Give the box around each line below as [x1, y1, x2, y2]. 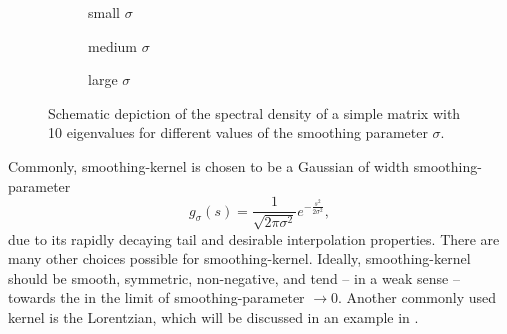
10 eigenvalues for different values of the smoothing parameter [48, 122, 428, 143]
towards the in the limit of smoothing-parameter [8, 287, 305, 308]
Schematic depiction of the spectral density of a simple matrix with [48, 102, 461, 123]
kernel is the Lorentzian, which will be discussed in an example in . [8, 306, 419, 327]
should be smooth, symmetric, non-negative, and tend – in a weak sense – [8, 267, 460, 288]
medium [88, 35, 137, 56]
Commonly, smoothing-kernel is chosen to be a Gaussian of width [8, 155, 410, 176]
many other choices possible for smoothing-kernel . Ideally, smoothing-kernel [8, 248, 471, 269]
